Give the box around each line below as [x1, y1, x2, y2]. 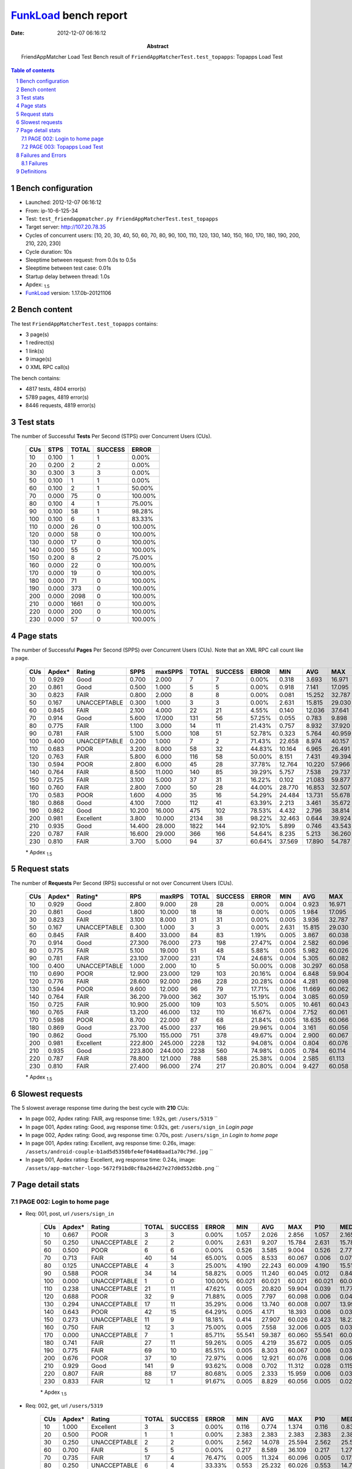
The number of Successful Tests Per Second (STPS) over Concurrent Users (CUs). [11, 432, 212, 440]
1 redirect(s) [25, 339, 55, 346]
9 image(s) [25, 355, 52, 363]
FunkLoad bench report [11, 9, 128, 22]
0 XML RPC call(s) [25, 364, 70, 371]
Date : [11, 29, 25, 36]
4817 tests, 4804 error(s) [25, 385, 86, 393]
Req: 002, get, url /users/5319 [25, 1402, 103, 1409]
